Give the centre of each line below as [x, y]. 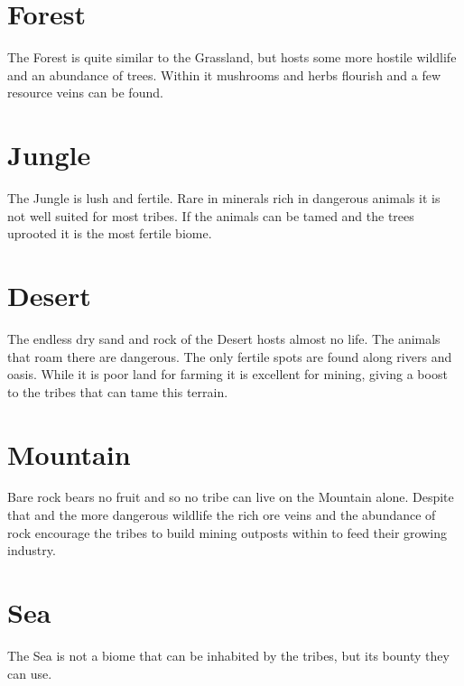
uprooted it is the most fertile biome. [110, 233]
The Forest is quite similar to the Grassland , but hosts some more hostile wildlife [232, 57]
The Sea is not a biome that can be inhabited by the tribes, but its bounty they [228, 655]
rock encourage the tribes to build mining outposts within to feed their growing [227, 532]
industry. [32, 550]
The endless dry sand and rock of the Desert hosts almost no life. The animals [224, 338]
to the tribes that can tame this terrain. [118, 391]
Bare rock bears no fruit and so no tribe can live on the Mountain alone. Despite [231, 497]
